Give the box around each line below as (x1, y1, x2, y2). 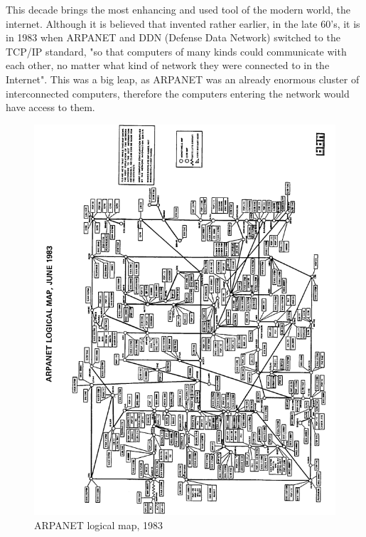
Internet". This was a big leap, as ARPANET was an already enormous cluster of (6, 71, 360, 86)
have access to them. (6, 100, 95, 115)
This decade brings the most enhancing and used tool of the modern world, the (6, 2, 350, 16)
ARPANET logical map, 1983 (34, 517, 163, 532)
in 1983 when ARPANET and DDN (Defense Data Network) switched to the (6, 30, 340, 45)
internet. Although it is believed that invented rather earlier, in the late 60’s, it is (6, 16, 360, 31)
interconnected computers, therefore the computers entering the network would (6, 85, 350, 100)
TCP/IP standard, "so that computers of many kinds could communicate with (6, 43, 347, 58)
